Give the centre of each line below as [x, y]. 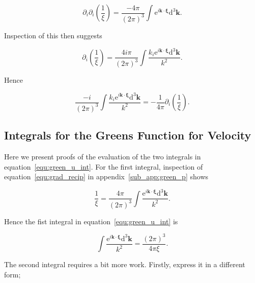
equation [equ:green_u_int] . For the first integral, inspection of [104, 166]
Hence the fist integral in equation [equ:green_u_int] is [91, 221]
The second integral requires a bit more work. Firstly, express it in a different [125, 264]
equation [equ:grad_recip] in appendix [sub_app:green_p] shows [106, 176]
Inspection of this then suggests [53, 35]
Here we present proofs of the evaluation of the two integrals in [103, 157]
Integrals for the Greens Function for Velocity [128, 135]
